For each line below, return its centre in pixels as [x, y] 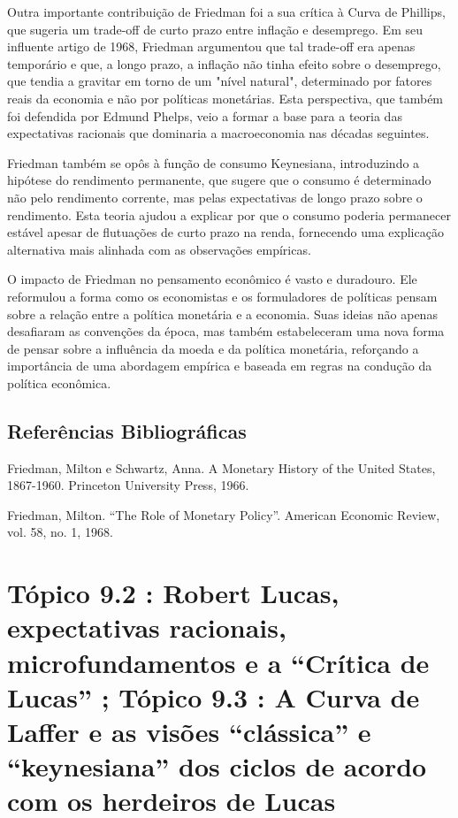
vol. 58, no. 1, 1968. [60, 532]
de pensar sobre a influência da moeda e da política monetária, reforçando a [213, 348]
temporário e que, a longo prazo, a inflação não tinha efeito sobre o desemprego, [224, 63]
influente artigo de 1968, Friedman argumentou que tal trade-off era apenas [211, 46]
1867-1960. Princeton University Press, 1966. [128, 485]
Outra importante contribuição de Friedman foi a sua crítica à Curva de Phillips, [226, 11]
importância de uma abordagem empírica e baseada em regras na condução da [220, 366]
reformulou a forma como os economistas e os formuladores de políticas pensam [222, 296]
